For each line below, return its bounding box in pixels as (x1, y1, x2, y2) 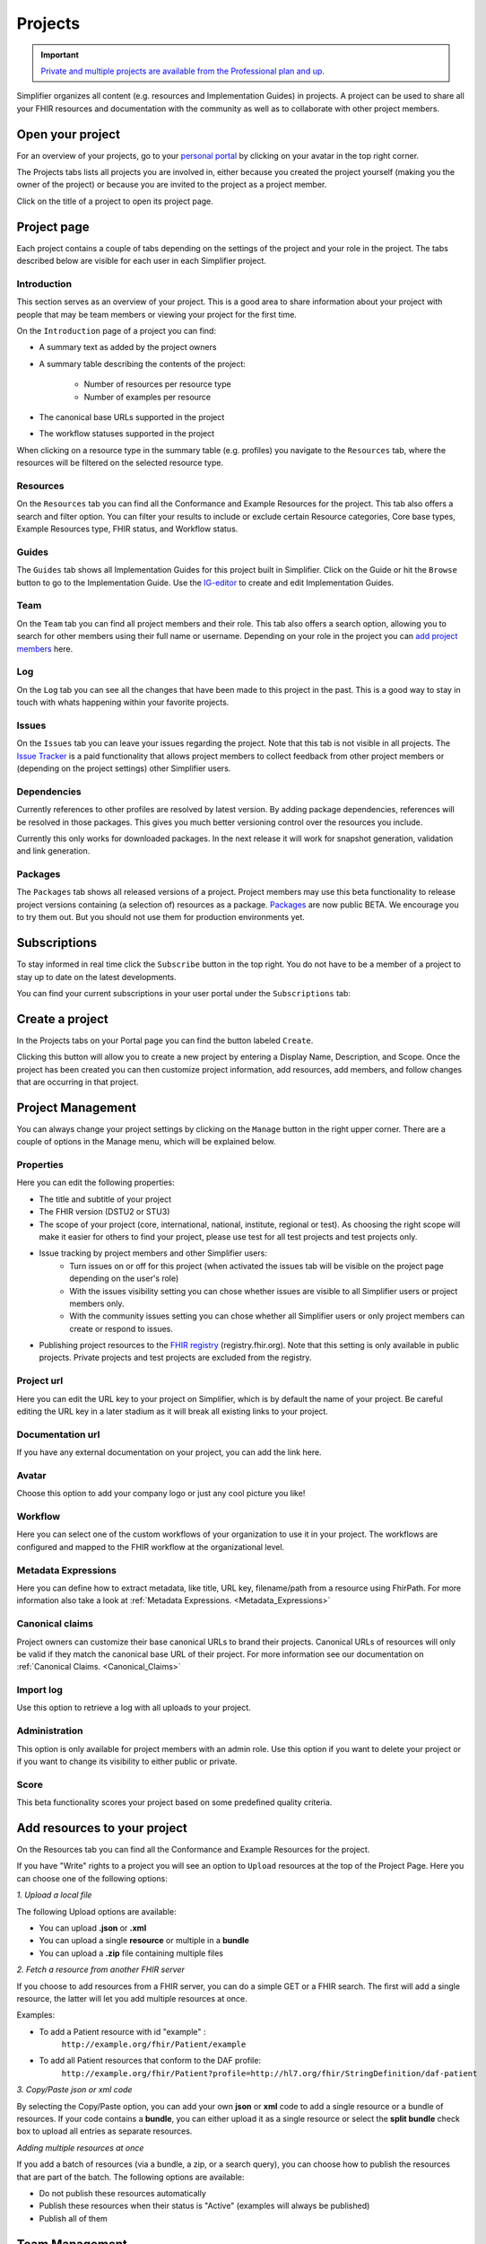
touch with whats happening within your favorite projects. (16, 697, 230, 708)
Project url (16, 1374, 64, 1387)
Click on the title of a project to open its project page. (16, 196, 214, 206)
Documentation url (16, 1428, 100, 1441)
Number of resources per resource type (83, 379, 232, 390)
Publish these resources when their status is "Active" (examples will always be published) (39, 2200, 370, 2212)
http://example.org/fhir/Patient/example (61, 2039, 247, 2050)
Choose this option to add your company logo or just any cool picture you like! (16, 1488, 306, 1499)
